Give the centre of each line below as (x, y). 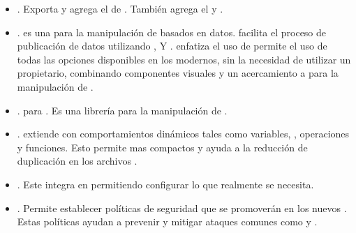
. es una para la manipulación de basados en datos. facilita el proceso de (172, 32)
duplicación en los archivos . (77, 161)
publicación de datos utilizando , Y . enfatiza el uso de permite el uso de (172, 46)
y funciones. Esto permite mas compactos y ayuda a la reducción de (162, 147)
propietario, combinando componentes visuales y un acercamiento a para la (178, 73)
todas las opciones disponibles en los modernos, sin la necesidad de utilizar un (184, 59)
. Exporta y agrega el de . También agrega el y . (120, 8)
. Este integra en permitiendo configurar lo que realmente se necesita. (165, 184)
